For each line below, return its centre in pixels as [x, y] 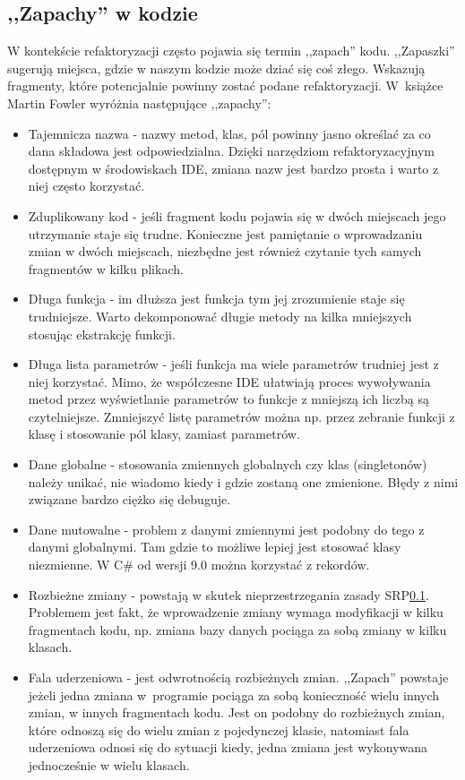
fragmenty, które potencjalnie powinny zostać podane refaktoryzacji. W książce [225, 86]
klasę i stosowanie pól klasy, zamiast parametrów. [164, 434]
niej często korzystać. [86, 186]
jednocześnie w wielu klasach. [109, 764]
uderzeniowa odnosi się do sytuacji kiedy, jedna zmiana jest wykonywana [228, 747]
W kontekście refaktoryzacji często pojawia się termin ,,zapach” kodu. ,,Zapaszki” [231, 51]
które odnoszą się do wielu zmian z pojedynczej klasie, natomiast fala [219, 729]
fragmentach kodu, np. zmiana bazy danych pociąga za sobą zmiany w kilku [237, 629]
